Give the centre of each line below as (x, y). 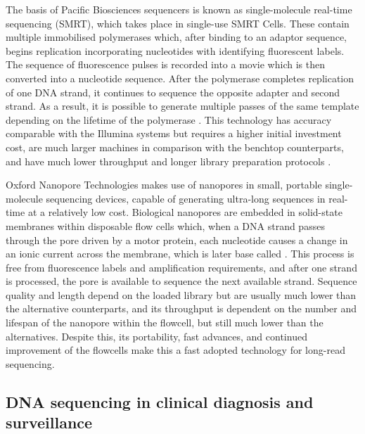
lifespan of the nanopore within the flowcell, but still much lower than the (165, 323)
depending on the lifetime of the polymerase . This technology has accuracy (169, 119)
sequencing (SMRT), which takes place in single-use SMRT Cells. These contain (178, 23)
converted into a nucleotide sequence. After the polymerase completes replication (180, 78)
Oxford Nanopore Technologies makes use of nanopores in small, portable (164, 185)
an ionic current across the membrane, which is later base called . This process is (180, 254)
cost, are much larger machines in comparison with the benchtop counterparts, (175, 147)
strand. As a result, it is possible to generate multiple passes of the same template (182, 106)
